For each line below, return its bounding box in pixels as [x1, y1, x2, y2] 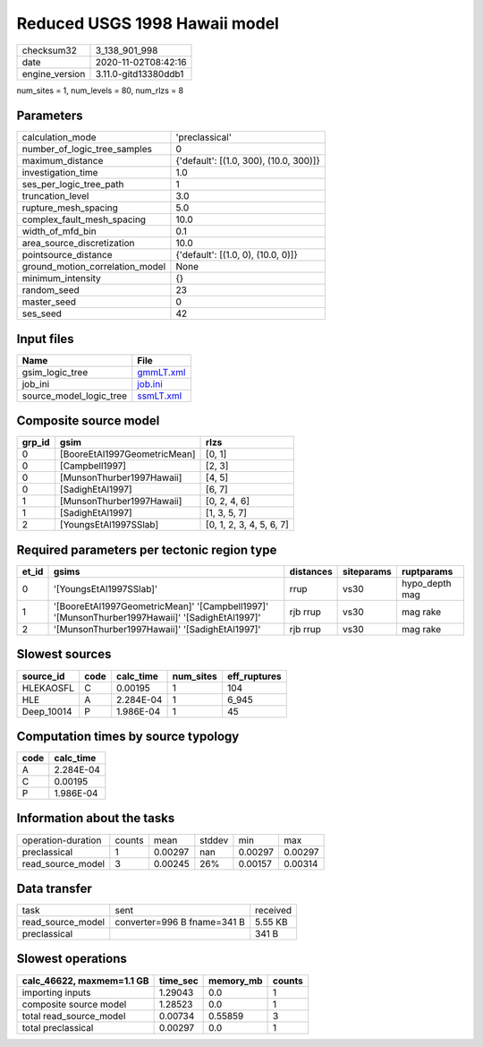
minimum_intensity [21, 272, 102, 285]
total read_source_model [21, 1009, 126, 1022]
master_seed [21, 296, 76, 308]
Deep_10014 [21, 705, 72, 717]
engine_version [21, 67, 86, 80]
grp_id [21, 436, 50, 449]
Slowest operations [16, 951, 127, 966]
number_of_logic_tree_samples [21, 143, 152, 156]
